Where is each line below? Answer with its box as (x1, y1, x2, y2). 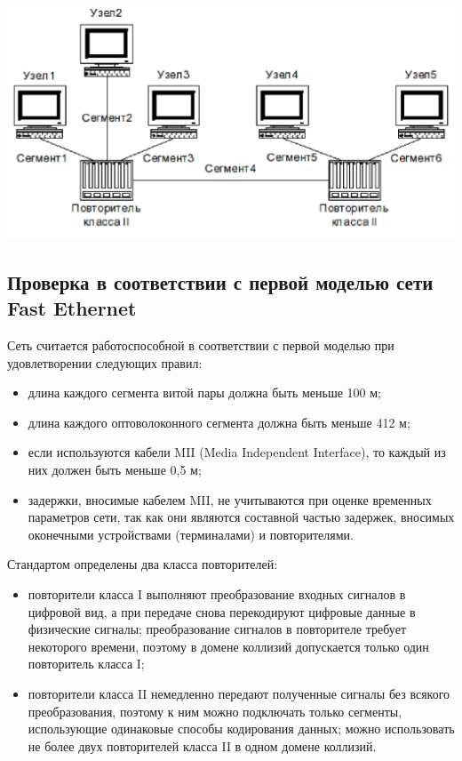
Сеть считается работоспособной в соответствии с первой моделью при (7, 336, 394, 355)
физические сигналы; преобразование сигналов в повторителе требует (28, 620, 407, 638)
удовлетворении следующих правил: (7, 353, 203, 372)
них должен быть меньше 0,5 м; (28, 461, 202, 479)
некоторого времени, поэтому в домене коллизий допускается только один (28, 637, 429, 655)
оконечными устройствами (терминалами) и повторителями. (28, 525, 354, 543)
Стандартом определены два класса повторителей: (7, 555, 278, 573)
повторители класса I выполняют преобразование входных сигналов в (28, 584, 406, 603)
